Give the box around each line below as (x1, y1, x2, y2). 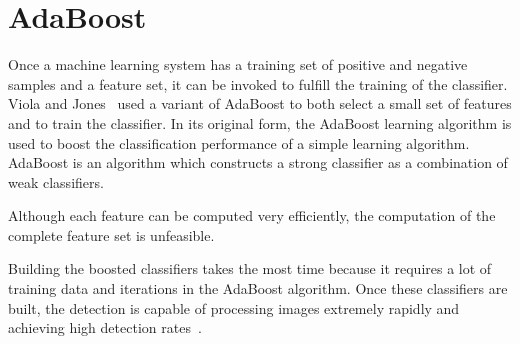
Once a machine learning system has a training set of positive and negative (8, 54, 468, 75)
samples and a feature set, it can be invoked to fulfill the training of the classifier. (8, 73, 508, 94)
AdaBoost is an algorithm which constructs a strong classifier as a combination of (8, 152, 508, 173)
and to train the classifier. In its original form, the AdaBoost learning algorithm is (8, 112, 512, 133)
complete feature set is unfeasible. (8, 224, 215, 245)
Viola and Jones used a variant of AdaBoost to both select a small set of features (8, 93, 512, 114)
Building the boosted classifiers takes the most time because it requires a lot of (8, 258, 492, 279)
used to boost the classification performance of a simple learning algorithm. (8, 132, 470, 153)
